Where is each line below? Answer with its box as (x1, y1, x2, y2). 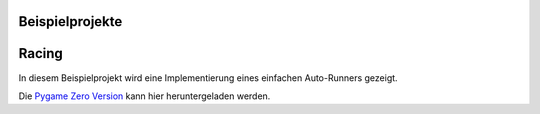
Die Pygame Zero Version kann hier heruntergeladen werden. (18, 90, 271, 102)
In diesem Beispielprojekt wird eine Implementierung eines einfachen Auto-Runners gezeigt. (18, 71, 399, 84)
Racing (18, 45, 64, 62)
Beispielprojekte (18, 13, 123, 30)
